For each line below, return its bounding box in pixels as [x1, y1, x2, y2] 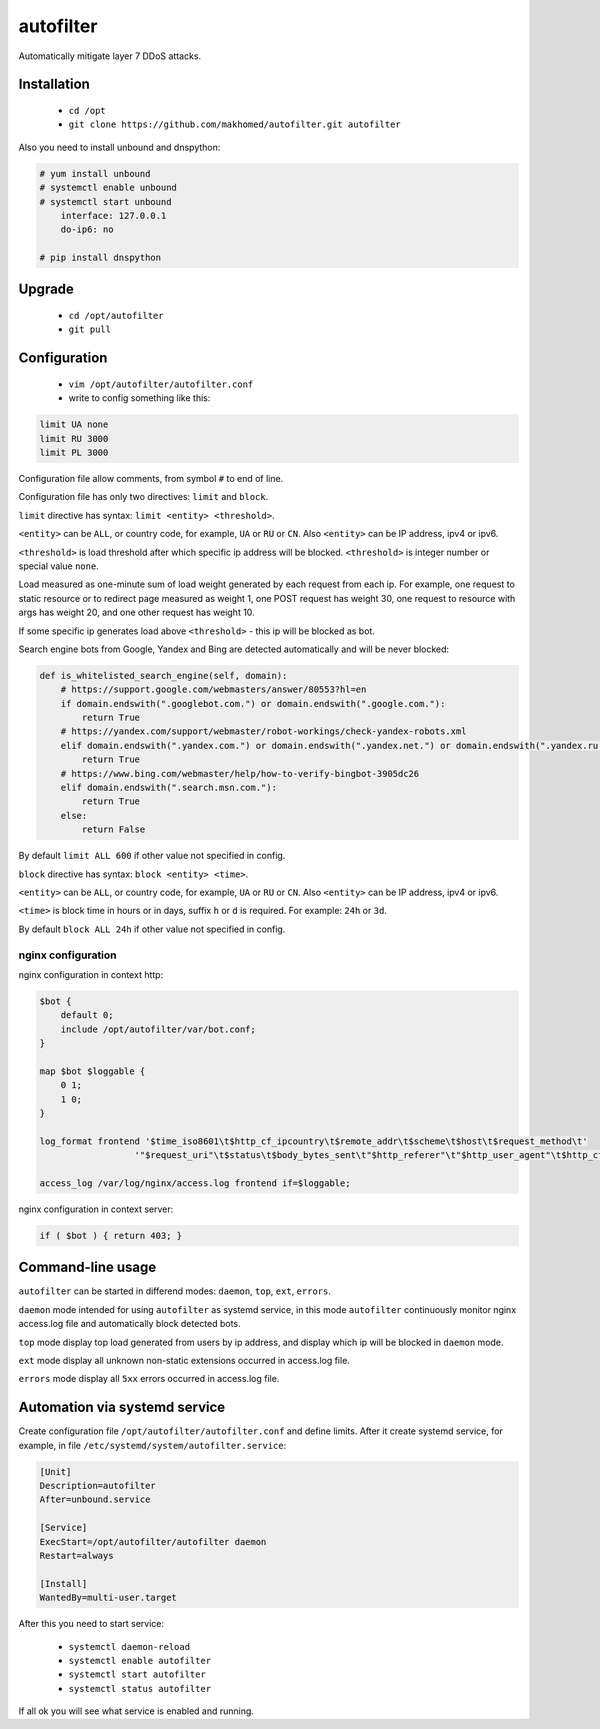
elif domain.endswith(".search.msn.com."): [60, 782, 277, 794]
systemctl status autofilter [68, 1683, 212, 1694]
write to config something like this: [68, 392, 211, 404]
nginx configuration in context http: [18, 968, 164, 980]
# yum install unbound [39, 168, 151, 179]
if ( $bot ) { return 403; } [39, 1230, 183, 1241]
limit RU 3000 [39, 433, 109, 444]
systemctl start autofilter [68, 1669, 207, 1680]
